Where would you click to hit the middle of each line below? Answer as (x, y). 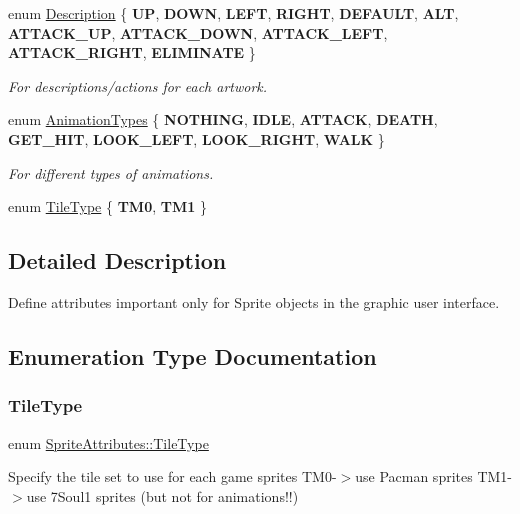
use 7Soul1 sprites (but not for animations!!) (162, 495)
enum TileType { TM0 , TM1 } (107, 206)
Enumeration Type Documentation (192, 355)
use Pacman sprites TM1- (433, 476)
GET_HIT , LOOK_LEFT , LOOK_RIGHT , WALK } (196, 138)
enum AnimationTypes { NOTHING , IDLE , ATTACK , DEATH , (223, 119)
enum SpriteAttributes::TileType (108, 442)
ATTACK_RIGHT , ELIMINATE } (132, 52)
